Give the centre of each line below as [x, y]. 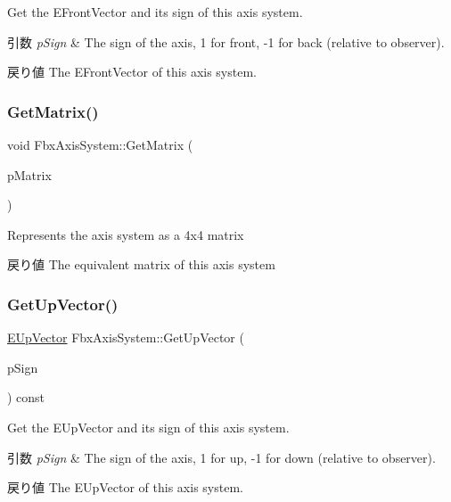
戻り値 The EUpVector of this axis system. [125, 487]
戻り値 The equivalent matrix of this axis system [141, 264]
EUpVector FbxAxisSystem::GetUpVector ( [126, 337]
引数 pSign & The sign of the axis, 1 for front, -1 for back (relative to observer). [226, 41]
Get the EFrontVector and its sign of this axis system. [155, 12]
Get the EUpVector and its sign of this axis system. [148, 427]
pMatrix [29, 174]
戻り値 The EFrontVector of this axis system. [132, 72]
